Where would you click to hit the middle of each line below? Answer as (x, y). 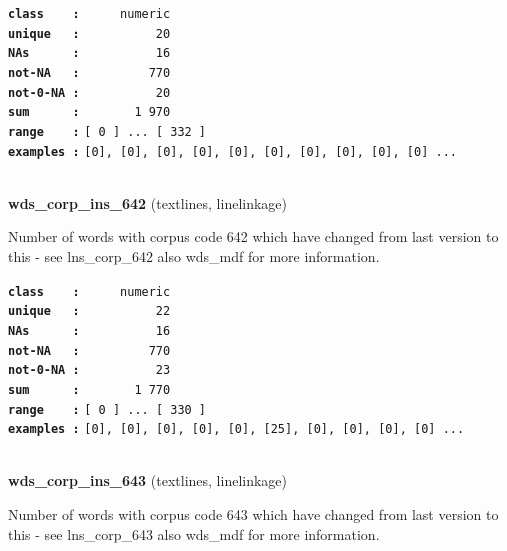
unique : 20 (89, 33)
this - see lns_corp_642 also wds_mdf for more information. (194, 256)
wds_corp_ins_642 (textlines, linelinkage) (148, 202)
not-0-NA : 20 (89, 92)
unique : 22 (89, 311)
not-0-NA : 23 (89, 370)
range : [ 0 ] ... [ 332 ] (107, 131)
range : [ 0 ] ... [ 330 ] (107, 409)
